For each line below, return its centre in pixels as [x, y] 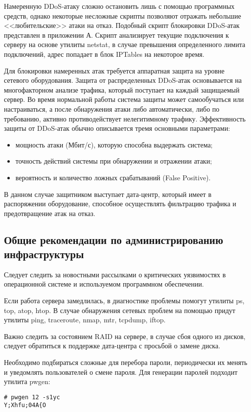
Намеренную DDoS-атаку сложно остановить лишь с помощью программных [119, 6]
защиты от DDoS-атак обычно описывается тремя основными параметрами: [117, 128]
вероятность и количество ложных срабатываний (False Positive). [113, 177]
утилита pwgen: [27, 381]
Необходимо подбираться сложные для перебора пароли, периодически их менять [126, 362]
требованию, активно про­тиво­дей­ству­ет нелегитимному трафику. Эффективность [125, 118]
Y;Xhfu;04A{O [25, 405]
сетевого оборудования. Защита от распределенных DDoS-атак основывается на [123, 80]
